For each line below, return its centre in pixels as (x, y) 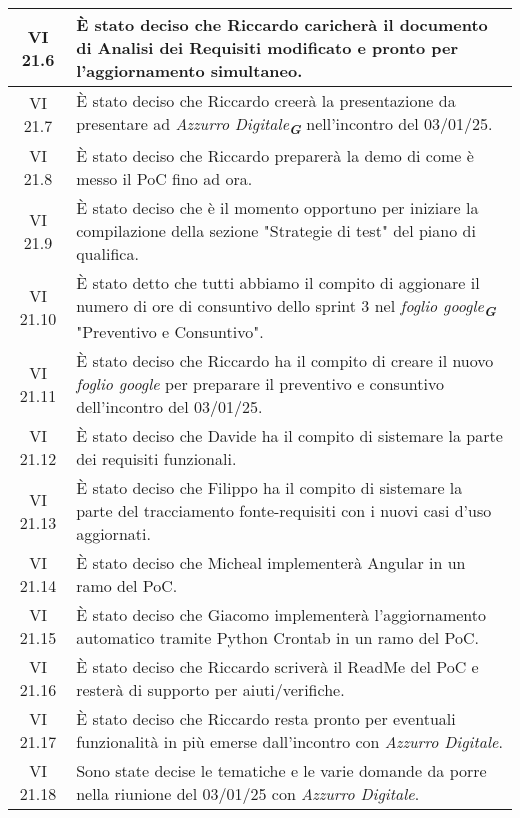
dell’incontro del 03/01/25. (169, 407)
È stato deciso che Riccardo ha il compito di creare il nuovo (285, 361)
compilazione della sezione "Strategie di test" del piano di (276, 231)
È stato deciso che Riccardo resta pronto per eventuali (266, 719)
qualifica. (107, 254)
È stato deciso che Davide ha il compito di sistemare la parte (289, 436)
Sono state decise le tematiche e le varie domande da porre (281, 771)
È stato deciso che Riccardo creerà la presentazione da (266, 100)
